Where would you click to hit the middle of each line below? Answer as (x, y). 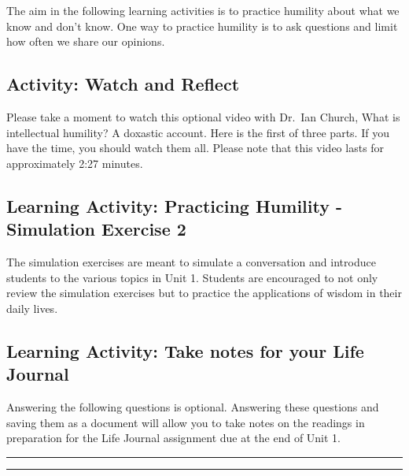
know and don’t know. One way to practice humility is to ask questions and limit (202, 26)
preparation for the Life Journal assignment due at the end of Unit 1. (174, 438)
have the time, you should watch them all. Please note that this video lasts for (195, 148)
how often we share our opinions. (86, 41)
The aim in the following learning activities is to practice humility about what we (203, 10)
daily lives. (32, 308)
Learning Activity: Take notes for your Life (185, 350)
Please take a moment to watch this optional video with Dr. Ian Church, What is (203, 116)
